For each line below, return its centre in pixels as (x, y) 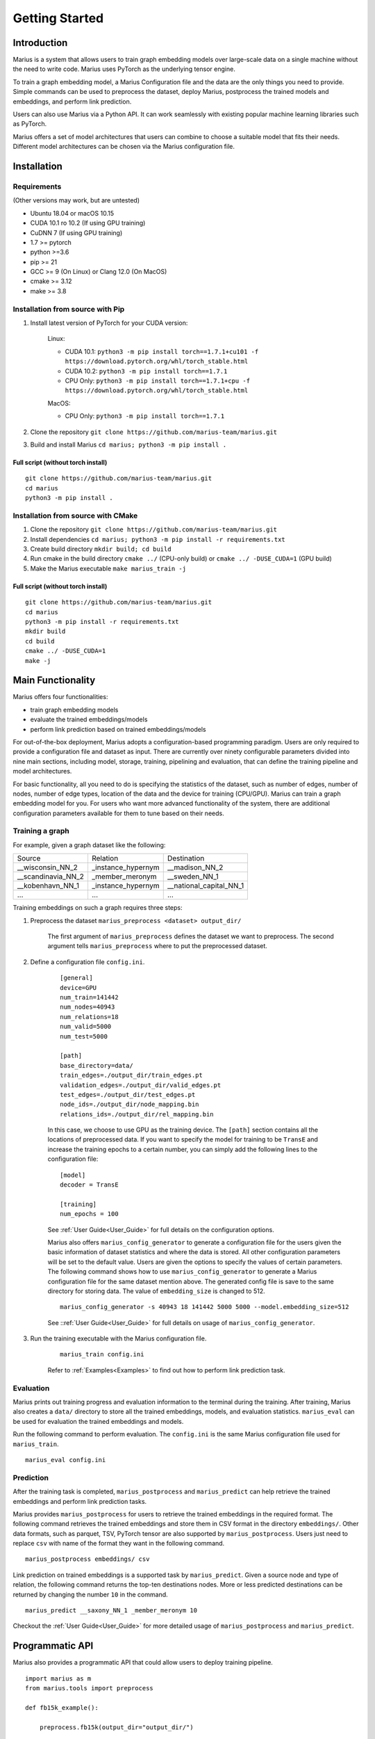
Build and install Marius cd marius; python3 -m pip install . (128, 444)
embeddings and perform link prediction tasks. (80, 1501)
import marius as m (58, 1678)
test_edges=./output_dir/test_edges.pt (128, 1095)
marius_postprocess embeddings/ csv (87, 1559)
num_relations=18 (89, 1017)
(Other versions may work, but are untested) (76, 200)
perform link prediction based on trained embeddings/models (118, 729)
